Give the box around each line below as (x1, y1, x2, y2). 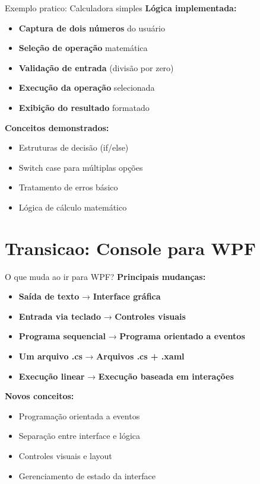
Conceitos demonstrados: (5, 121, 109, 133)
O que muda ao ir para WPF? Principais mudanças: (5, 270, 206, 282)
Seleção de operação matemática (18, 42, 148, 54)
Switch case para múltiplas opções (18, 161, 143, 173)
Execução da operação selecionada (18, 81, 155, 94)
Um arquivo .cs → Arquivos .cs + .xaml (18, 350, 185, 362)
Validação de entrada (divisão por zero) (18, 61, 174, 74)
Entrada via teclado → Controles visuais (18, 310, 186, 322)
